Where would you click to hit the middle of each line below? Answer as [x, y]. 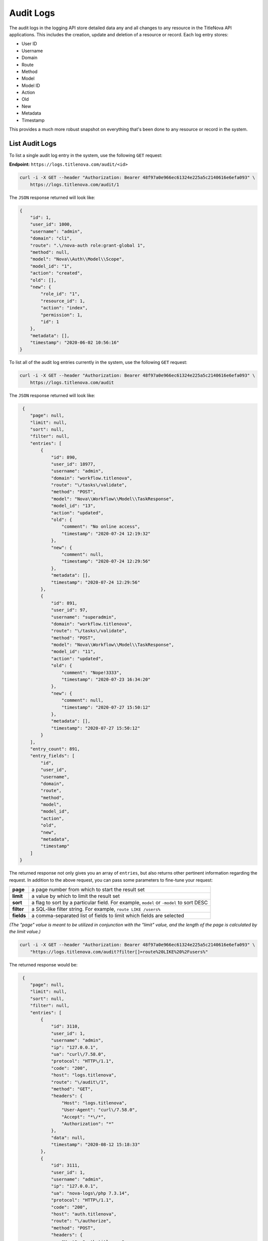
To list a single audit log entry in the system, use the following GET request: [86, 155]
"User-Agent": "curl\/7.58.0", [99, 1110]
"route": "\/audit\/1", [80, 1082]
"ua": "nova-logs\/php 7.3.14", [90, 1193]
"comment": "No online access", [101, 527]
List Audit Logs [33, 143]
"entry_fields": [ [52, 756]
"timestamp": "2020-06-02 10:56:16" [74, 343]
